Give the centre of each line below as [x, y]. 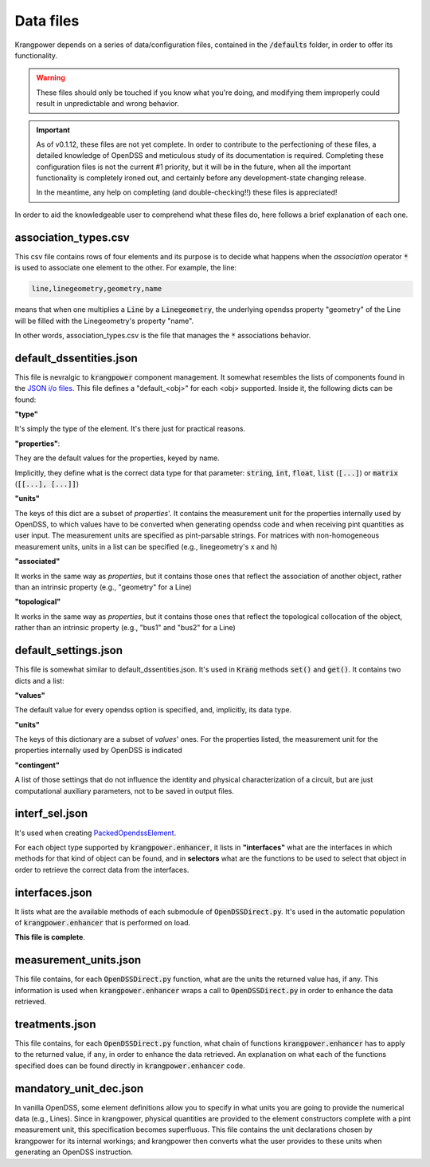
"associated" [37, 562]
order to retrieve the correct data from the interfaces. [102, 869]
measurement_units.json [78, 960]
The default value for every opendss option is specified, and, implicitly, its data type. [153, 710]
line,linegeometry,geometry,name [97, 289]
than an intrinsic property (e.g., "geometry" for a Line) [103, 587]
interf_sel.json [51, 814]
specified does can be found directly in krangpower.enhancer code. [130, 1066]
